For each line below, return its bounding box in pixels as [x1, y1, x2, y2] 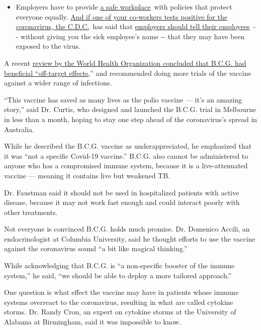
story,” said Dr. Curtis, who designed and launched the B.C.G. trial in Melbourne [4, 104, 256, 115]
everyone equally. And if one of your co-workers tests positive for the [16, 11, 227, 22]
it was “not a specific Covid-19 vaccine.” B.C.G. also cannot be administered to [4, 150, 248, 161]
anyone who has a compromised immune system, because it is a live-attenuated [4, 160, 248, 171]
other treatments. [4, 206, 58, 217]
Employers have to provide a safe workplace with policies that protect [16, 2, 232, 12]
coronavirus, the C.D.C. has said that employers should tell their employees [16, 21, 250, 32]
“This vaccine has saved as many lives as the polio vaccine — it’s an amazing [4, 94, 242, 104]
